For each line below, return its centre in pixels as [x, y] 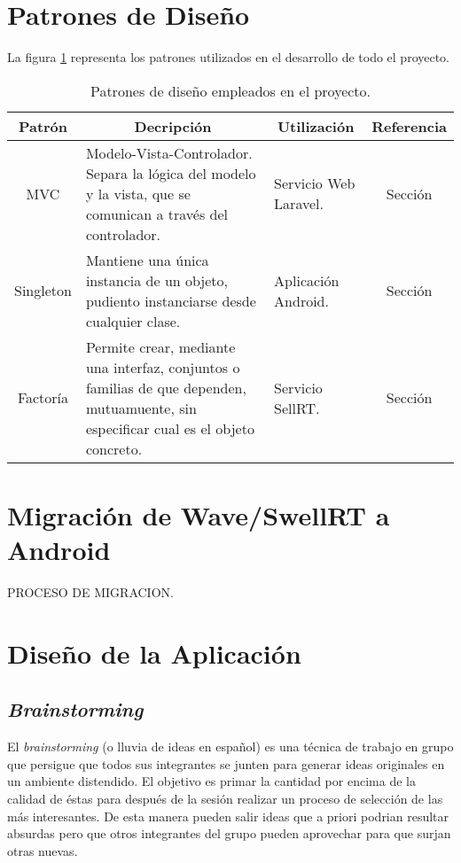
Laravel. [299, 204]
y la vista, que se [138, 193]
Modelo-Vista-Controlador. [169, 152]
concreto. [114, 448]
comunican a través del [157, 214]
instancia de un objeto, [157, 280]
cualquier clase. [133, 321]
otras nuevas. [43, 850]
